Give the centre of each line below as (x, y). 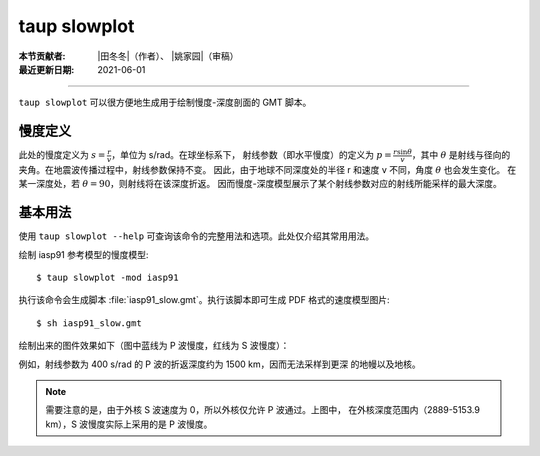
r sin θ (403, 152)
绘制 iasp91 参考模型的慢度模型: (83, 254)
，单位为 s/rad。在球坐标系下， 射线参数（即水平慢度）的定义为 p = (251, 155)
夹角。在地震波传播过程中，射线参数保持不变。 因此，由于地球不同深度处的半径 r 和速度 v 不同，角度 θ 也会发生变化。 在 (267, 169)
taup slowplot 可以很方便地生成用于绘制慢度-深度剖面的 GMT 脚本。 (165, 102)
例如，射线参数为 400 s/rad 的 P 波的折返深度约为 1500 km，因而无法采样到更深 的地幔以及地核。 (219, 364)
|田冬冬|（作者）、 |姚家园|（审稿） (168, 56)
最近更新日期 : (46, 69)
